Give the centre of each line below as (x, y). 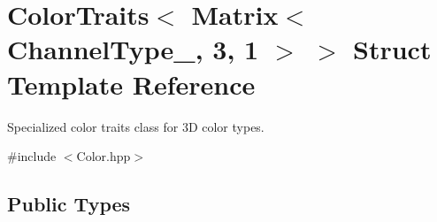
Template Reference (131, 84)
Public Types (69, 204)
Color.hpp (103, 156)
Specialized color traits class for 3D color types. (136, 126)
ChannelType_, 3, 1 (133, 49)
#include (32, 156)
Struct (392, 49)
